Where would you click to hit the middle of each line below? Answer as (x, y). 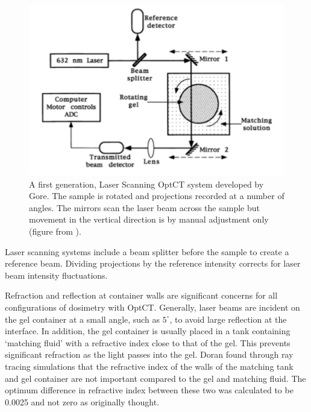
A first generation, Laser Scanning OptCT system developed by (146, 184)
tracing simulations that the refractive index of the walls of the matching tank (149, 366)
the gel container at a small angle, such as (82, 319)
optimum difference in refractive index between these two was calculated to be (149, 390)
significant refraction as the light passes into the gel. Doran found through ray (149, 354)
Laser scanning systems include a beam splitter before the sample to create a (147, 251)
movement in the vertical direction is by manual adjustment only (149, 219)
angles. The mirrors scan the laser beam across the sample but (144, 207)
